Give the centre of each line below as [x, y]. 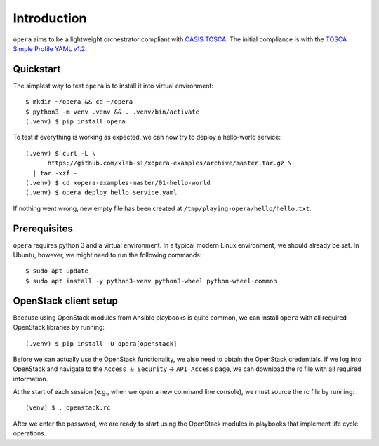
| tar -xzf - [55, 173]
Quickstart [37, 69]
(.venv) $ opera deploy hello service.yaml [101, 192]
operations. [29, 433]
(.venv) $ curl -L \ [61, 153]
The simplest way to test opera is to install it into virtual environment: [113, 86]
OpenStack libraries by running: [59, 327]
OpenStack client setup [66, 300]
